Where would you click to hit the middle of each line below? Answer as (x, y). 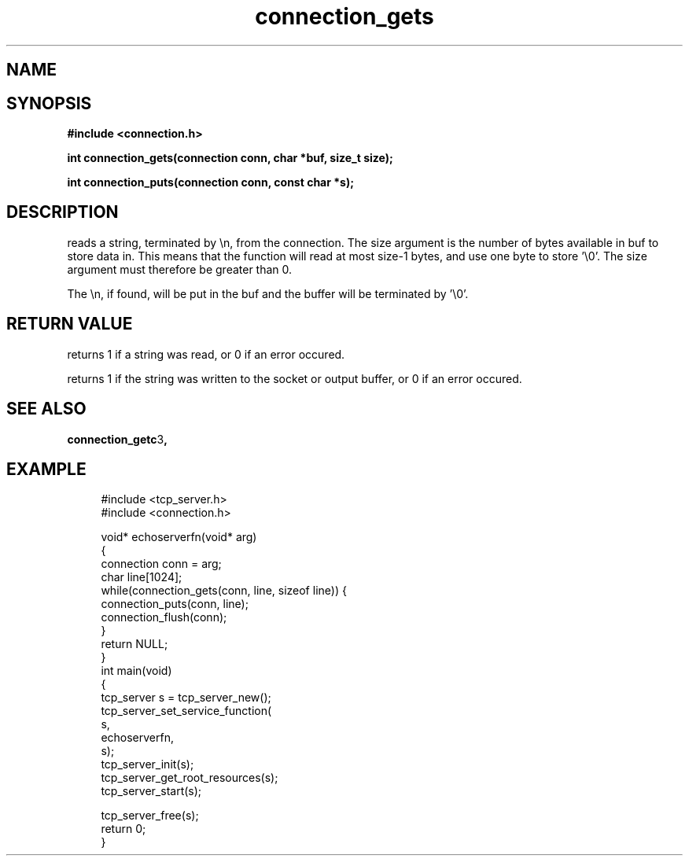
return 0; (123, 829)
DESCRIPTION (63, 212)
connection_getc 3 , (117, 439)
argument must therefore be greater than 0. (180, 269)
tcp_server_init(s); (147, 764)
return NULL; (134, 644)
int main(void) (136, 671)
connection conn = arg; (161, 564)
